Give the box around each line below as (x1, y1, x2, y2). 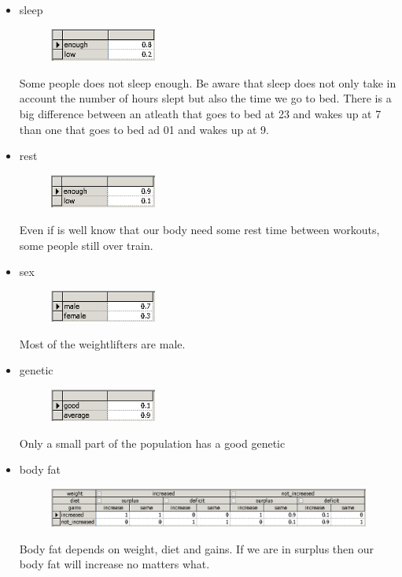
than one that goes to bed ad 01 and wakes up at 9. (19, 121, 269, 137)
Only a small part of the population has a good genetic (19, 434, 286, 451)
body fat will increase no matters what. (19, 556, 210, 572)
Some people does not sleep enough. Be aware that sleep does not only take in (19, 74, 396, 91)
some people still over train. (19, 236, 153, 253)
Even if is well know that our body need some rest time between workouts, (19, 221, 380, 237)
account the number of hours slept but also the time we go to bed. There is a (19, 90, 392, 106)
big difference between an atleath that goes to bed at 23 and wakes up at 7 (19, 106, 382, 122)
